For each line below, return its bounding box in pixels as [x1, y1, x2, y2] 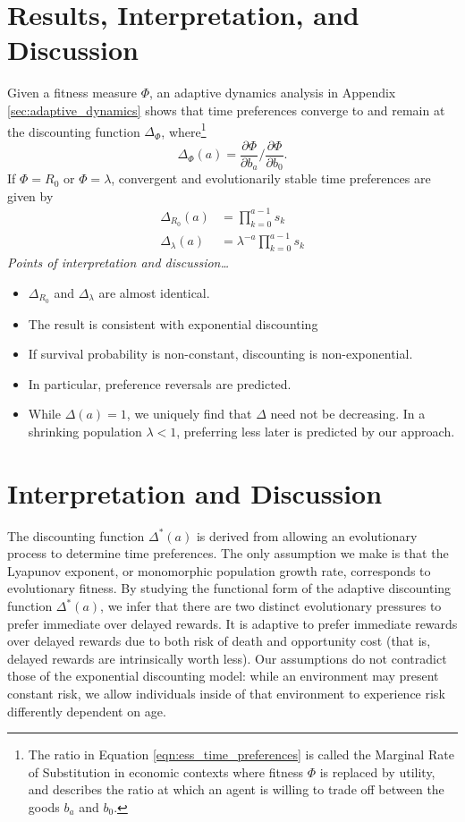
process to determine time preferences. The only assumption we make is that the [7, 544, 449, 563]
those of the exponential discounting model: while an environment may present [7, 666, 439, 685]
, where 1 [161, 119, 207, 140]
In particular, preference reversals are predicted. [28, 374, 292, 393]
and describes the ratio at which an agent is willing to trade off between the [28, 780, 444, 799]
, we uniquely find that [126, 404, 252, 423]
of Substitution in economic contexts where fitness [28, 762, 303, 781]
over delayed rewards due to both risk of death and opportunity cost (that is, [7, 631, 431, 650]
